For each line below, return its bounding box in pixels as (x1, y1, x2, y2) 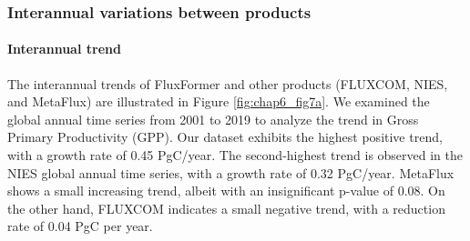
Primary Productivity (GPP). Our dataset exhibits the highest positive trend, (7, 127, 443, 146)
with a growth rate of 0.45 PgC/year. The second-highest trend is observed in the (7, 146, 464, 165)
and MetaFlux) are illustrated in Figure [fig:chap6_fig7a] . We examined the (7, 92, 430, 111)
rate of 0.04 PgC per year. (7, 216, 153, 236)
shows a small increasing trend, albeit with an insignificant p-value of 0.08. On (7, 181, 445, 200)
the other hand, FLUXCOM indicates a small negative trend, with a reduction (7, 198, 445, 217)
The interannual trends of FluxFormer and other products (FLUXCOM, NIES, (7, 74, 448, 93)
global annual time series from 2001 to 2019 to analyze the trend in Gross (7, 109, 419, 128)
